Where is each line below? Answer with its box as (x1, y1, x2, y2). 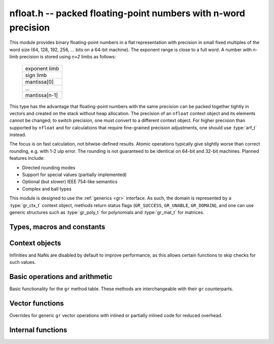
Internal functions (9, 325, 67, 334)
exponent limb (25, 65, 59, 72)
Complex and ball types (22, 186, 72, 192)
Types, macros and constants (9, 222, 106, 231)
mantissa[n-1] (25, 91, 58, 98)
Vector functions (9, 299, 64, 308)
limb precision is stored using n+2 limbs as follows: (9, 54, 116, 60)
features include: (9, 155, 45, 161)
